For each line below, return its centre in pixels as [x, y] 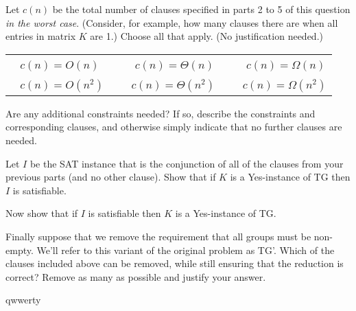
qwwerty [23, 300]
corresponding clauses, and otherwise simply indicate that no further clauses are [174, 127]
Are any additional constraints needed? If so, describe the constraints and [161, 113]
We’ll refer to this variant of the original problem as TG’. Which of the [186, 250]
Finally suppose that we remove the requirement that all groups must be [158, 236]
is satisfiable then [124, 213]
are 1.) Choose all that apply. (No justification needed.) [206, 36]
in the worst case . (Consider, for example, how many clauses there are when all [172, 22]
